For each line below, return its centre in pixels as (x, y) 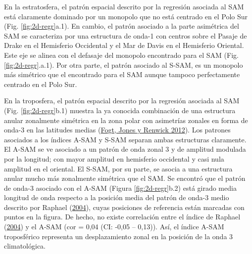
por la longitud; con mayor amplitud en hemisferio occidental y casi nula (114, 158)
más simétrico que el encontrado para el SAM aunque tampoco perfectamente (122, 74)
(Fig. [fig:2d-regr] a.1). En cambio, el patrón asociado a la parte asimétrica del (122, 26)
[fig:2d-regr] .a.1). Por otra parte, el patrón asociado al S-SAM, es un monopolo (124, 64)
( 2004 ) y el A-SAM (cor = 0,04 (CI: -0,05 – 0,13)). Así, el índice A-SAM (114, 227)
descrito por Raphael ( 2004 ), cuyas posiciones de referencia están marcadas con (124, 207)
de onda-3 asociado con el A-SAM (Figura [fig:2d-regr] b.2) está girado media (120, 188)
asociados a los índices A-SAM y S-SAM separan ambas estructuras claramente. (125, 139)
